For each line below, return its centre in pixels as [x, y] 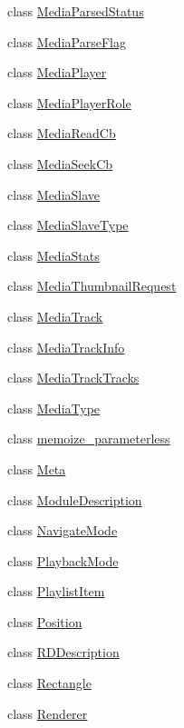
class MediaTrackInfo [66, 347]
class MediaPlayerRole [69, 102]
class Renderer [48, 713]
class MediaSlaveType [68, 225]
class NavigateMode [63, 530]
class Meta [37, 469]
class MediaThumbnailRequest [92, 286]
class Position [45, 621]
